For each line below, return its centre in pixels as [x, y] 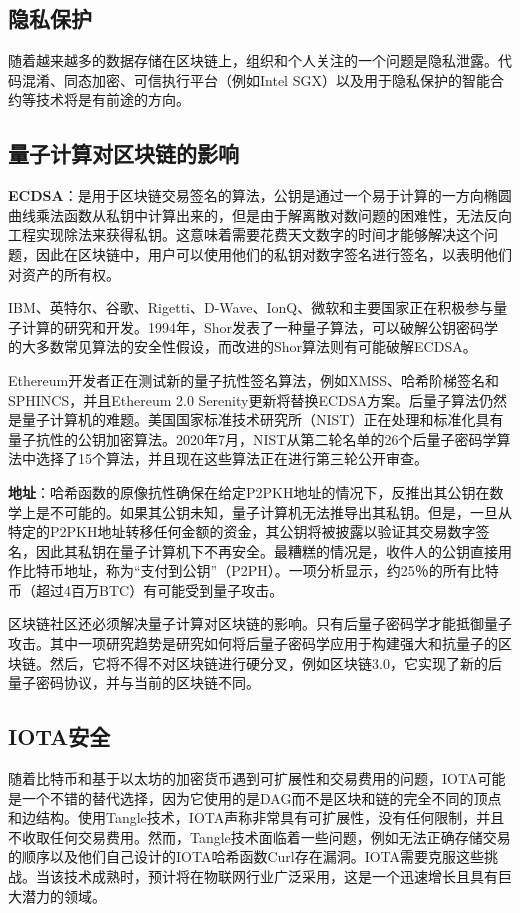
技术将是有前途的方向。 [112, 99]
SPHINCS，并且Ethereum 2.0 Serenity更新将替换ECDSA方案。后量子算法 [244, 399]
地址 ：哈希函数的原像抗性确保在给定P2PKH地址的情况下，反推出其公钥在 [249, 491]
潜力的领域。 [63, 895]
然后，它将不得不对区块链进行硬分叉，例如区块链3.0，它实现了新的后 [275, 662]
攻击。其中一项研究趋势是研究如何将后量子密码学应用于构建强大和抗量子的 [253, 643]
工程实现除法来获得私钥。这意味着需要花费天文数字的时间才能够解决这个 [246, 234]
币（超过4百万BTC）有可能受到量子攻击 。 [146, 589]
